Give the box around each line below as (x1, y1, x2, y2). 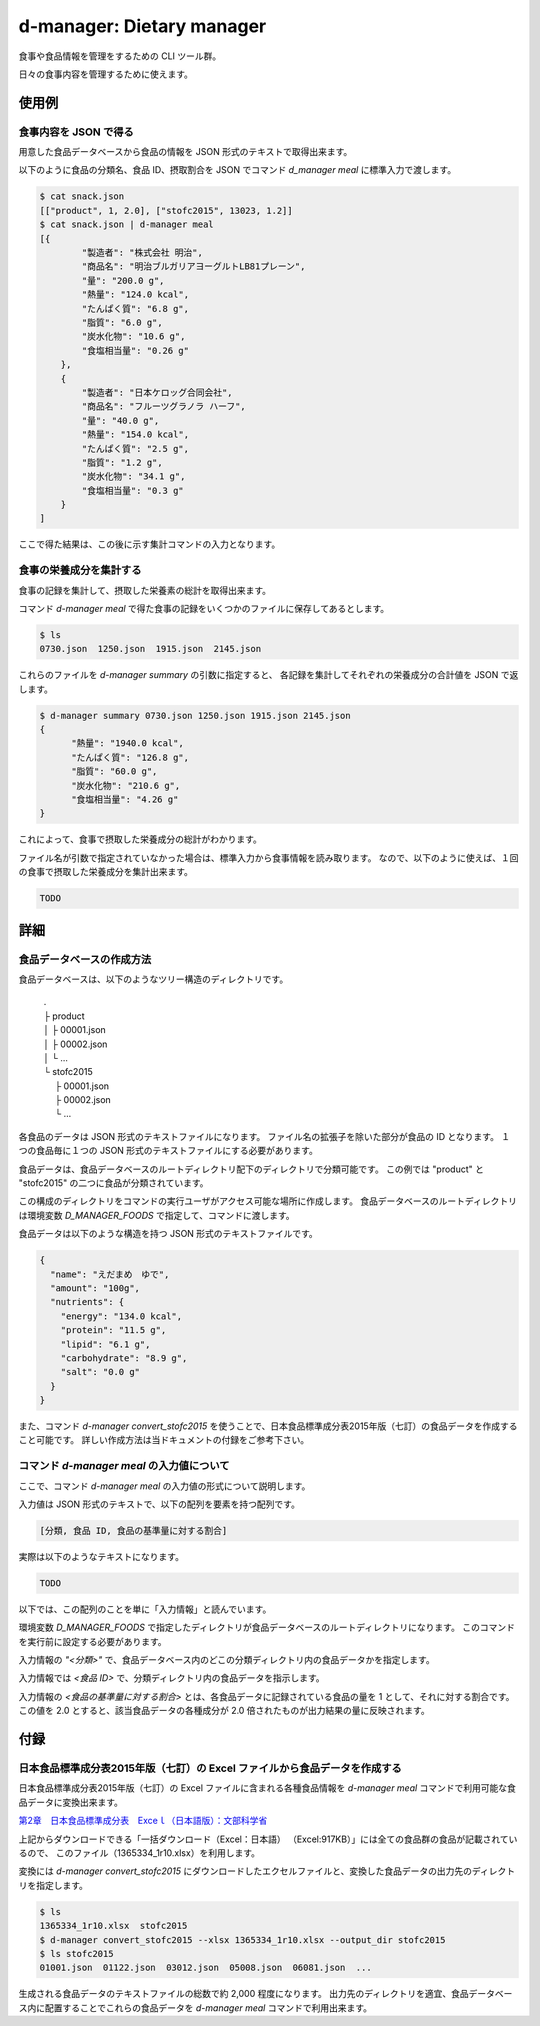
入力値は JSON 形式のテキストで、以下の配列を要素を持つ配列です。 (18, 1498, 300, 1510)
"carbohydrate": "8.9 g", (60, 1352, 188, 1364)
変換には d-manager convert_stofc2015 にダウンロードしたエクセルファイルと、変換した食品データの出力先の (18, 1865, 472, 1877)
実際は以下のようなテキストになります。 (18, 1550, 185, 1562)
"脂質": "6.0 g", (81, 316, 164, 328)
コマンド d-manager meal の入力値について (18, 1459, 230, 1473)
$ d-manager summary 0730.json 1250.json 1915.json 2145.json (39, 710, 351, 721)
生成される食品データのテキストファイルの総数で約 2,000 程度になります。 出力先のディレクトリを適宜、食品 (18, 1988, 469, 2000)
